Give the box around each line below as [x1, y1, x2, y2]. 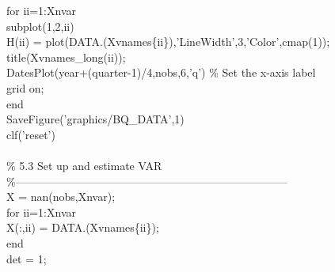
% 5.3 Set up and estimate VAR [6, 157, 162, 173]
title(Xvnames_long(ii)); [6, 48, 126, 65]
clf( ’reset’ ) [6, 126, 55, 142]
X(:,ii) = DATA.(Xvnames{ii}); [6, 219, 159, 236]
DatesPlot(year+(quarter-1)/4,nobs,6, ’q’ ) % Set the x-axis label [6, 64, 316, 81]
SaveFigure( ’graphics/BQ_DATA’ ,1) [6, 111, 185, 127]
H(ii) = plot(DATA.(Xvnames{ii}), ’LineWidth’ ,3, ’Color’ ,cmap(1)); [6, 33, 330, 50]
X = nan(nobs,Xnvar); [6, 188, 116, 205]
